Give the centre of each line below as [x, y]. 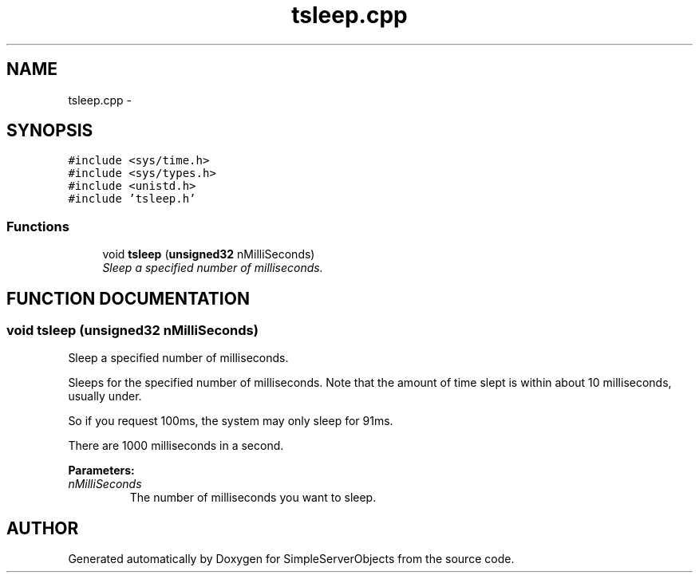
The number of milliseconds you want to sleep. [253, 498]
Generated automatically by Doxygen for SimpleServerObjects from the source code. [291, 559]
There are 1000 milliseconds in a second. [176, 446]
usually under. [105, 396]
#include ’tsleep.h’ [132, 199]
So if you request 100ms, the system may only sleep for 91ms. [231, 421]
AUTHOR [43, 528]
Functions [38, 226]
